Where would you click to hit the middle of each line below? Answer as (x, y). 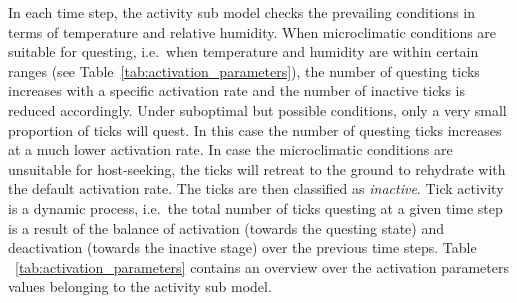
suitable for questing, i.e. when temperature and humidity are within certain (243, 51)
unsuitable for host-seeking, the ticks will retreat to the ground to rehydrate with (257, 168)
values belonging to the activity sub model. (140, 286)
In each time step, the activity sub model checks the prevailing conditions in (241, 12)
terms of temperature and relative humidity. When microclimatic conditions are (252, 31)
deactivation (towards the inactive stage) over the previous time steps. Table (242, 247)
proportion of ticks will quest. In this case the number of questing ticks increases (255, 129)
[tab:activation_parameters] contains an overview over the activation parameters (262, 266)
